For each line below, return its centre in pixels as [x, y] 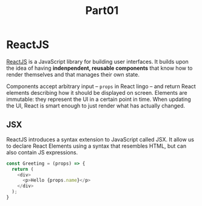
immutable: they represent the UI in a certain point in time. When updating [99, 99]
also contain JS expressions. [42, 152]
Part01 [102, 11]
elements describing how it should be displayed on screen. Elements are [97, 92]
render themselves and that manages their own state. [73, 74]
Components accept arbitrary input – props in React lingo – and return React [101, 86]
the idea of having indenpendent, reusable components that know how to [99, 68]
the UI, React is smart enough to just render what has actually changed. [96, 105]
